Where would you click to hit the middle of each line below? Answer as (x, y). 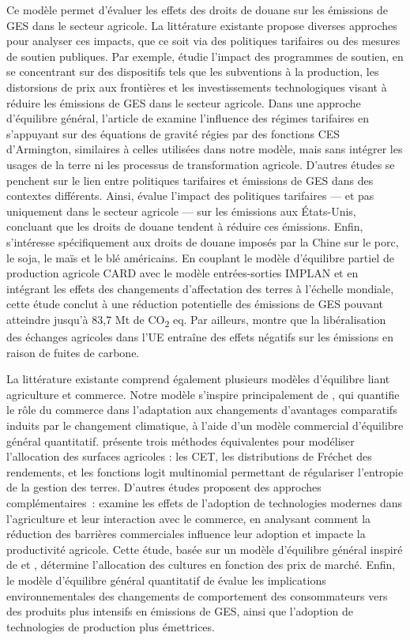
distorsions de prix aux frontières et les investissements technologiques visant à (197, 87)
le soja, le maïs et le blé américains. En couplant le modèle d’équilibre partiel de (200, 257)
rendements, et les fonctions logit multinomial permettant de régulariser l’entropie (205, 471)
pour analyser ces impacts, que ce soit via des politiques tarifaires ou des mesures (203, 41)
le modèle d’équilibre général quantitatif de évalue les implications (166, 580)
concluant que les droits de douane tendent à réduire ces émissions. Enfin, (185, 226)
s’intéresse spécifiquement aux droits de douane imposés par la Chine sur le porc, (203, 241)
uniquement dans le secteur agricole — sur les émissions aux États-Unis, (181, 211)
